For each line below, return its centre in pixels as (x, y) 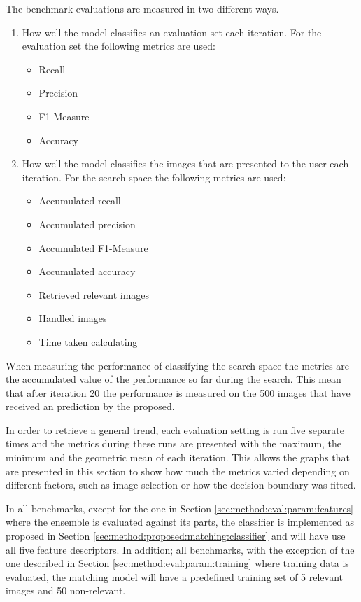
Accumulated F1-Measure (93, 247)
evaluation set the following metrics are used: (119, 46)
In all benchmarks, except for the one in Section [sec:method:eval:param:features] (180, 508)
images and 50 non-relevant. (66, 590)
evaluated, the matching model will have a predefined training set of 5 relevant (175, 576)
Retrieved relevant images (94, 294)
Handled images (73, 318)
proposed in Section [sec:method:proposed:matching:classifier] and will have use (176, 536)
